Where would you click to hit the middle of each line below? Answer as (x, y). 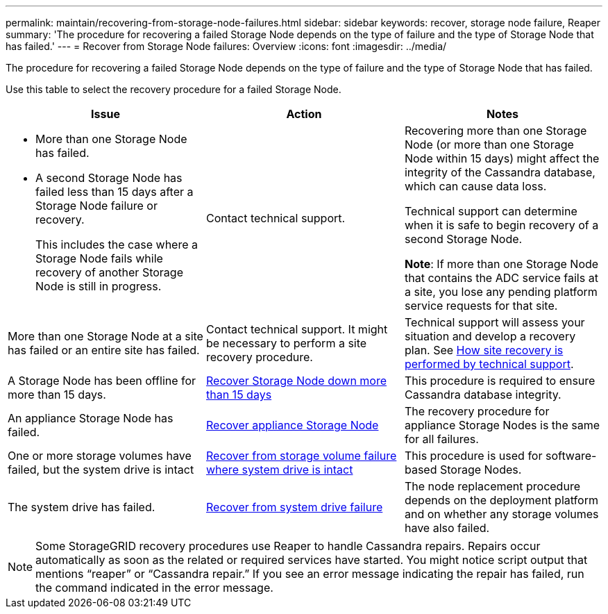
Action (304, 114)
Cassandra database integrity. (483, 395)
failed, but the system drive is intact (101, 470)
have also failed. (447, 528)
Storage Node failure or (96, 206)
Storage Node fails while (99, 258)
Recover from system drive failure (294, 507)
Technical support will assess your (495, 322)
